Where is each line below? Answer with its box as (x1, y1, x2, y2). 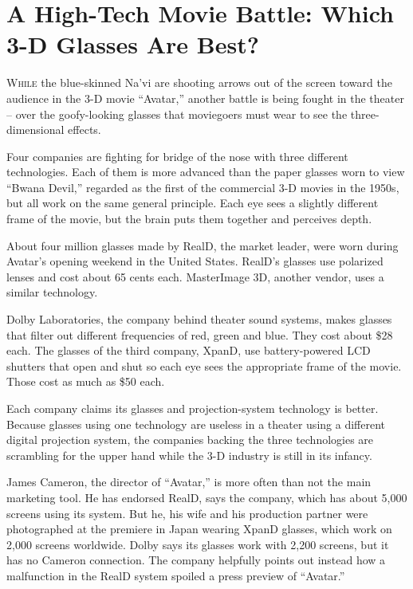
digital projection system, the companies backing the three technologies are (6, 431, 374, 448)
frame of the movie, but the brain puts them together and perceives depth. (6, 210, 372, 227)
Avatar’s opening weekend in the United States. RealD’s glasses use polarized (6, 253, 383, 269)
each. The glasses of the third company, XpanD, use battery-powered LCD (6, 342, 371, 359)
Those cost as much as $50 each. (6, 373, 165, 390)
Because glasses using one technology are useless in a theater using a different (6, 415, 385, 432)
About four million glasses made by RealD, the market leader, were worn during (6, 237, 399, 253)
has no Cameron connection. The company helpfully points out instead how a (6, 552, 386, 568)
